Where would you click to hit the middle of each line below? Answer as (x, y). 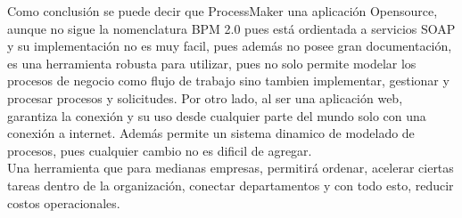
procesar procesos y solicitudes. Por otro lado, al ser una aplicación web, (205, 97)
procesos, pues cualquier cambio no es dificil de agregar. (160, 150)
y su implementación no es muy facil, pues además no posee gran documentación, (230, 46)
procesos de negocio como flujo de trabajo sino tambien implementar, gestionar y (228, 81)
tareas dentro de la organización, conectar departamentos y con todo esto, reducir (231, 185)
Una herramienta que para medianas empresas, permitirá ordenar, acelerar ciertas (231, 168)
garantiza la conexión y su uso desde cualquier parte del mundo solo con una (217, 115)
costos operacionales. (64, 202)
